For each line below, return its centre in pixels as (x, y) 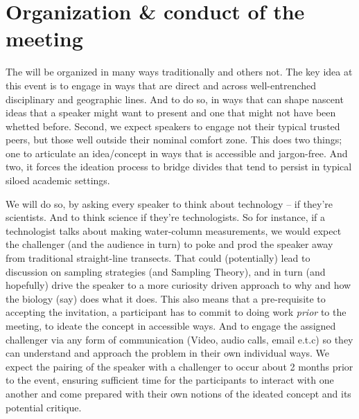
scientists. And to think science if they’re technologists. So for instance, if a (166, 217)
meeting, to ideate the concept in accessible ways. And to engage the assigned (171, 326)
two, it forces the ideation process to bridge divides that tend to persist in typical (179, 167)
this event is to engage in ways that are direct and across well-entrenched (161, 85)
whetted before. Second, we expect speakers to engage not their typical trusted (173, 126)
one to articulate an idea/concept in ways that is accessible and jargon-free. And (177, 153)
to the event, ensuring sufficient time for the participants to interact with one (170, 380)
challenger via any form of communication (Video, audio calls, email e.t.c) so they (179, 339)
